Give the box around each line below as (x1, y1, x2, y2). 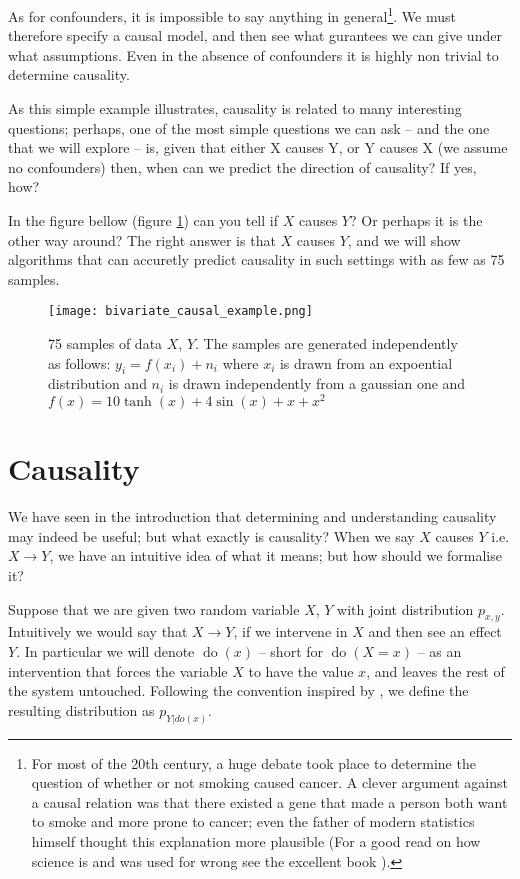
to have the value (248, 660, 354, 681)
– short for (258, 640, 324, 661)
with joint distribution (337, 598, 474, 619)
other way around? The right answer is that (8, 229, 276, 250)
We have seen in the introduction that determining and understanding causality (8, 506, 497, 527)
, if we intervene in (233, 621, 348, 642)
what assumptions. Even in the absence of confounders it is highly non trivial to (8, 44, 499, 65)
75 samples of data (48, 333, 163, 354)
